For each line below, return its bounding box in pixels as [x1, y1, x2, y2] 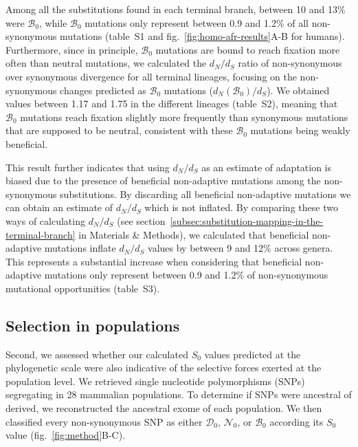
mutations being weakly [250, 123, 350, 138]
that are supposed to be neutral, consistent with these [5, 123, 233, 138]
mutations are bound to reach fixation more [155, 42, 340, 56]
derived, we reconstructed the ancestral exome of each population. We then [5, 401, 322, 415]
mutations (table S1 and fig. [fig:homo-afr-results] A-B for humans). [60, 29, 345, 43]
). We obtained [267, 83, 330, 97]
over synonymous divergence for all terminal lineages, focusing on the [5, 69, 297, 83]
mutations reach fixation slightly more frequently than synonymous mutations [20, 109, 348, 124]
